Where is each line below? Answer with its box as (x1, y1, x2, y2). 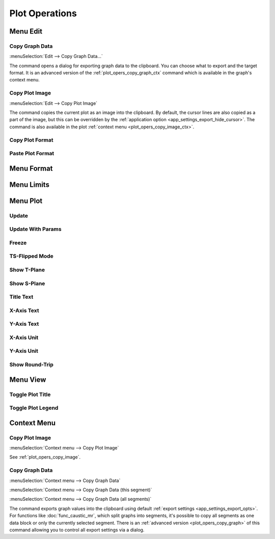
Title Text (9, 293, 34, 300)
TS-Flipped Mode (9, 252, 53, 260)
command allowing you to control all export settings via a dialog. (9, 527, 145, 533)
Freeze (9, 239, 27, 246)
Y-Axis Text (9, 321, 39, 328)
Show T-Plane (9, 266, 45, 273)
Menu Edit (9, 27, 43, 36)
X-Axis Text (9, 307, 39, 314)
